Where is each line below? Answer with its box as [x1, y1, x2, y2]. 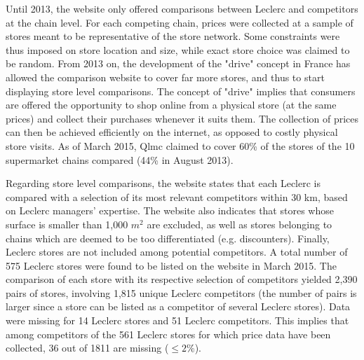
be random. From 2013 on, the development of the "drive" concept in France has [6, 56, 351, 71]
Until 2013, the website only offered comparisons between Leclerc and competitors [6, 1, 358, 15]
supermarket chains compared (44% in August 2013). [6, 152, 234, 167]
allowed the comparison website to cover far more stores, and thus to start [6, 69, 325, 84]
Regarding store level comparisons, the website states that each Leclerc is [6, 176, 321, 191]
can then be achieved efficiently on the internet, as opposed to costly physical [6, 125, 338, 139]
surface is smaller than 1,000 [6, 216, 128, 231]
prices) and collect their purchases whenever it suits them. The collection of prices [6, 111, 359, 125]
